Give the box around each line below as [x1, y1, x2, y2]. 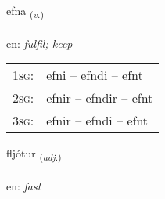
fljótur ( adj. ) [6, 145, 62, 164]
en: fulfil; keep [6, 34, 73, 51]
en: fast [6, 178, 41, 194]
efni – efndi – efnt [46, 66, 143, 85]
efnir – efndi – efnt [46, 111, 149, 130]
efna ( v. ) [6, 2, 44, 20]
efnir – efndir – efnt [46, 89, 153, 107]
